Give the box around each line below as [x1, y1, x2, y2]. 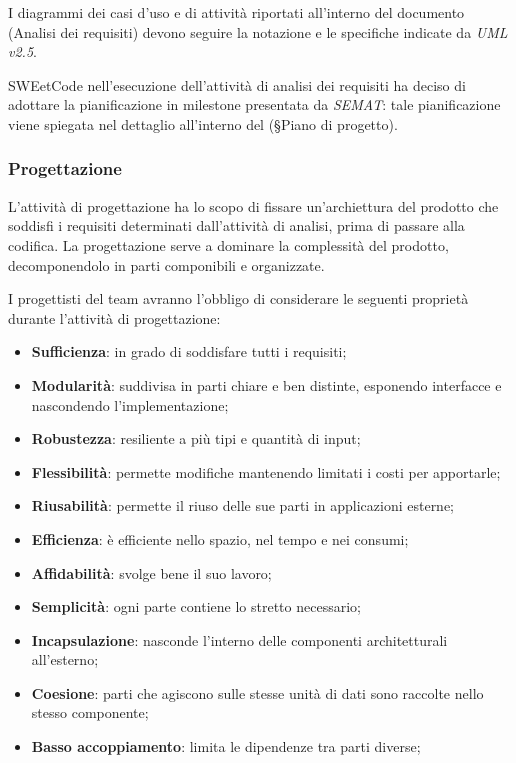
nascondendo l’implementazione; [31, 394, 229, 415]
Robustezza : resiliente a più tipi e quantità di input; [31, 428, 361, 449]
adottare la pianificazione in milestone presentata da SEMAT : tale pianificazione [8, 94, 501, 115]
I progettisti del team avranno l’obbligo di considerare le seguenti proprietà [8, 288, 469, 309]
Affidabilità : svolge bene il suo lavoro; [31, 562, 272, 583]
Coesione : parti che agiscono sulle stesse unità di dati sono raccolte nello [31, 682, 484, 703]
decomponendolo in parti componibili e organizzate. [8, 254, 325, 275]
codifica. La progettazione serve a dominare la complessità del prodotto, [8, 234, 449, 255]
